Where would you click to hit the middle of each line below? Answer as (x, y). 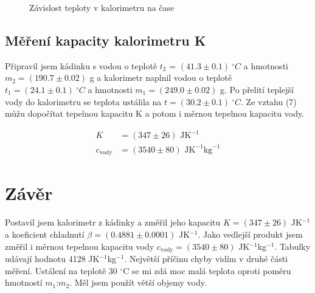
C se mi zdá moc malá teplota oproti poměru (207, 270)
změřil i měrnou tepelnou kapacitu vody (80, 246)
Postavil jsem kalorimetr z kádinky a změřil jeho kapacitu (113, 222)
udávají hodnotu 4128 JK (52, 259)
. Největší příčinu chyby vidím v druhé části (206, 259)
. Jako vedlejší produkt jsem (250, 234)
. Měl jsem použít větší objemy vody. (138, 282)
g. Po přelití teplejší (257, 89)
